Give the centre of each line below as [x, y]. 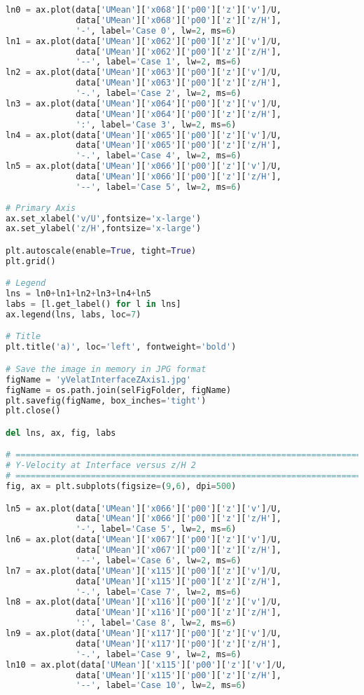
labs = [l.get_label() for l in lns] [93, 304]
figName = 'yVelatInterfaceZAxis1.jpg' [98, 379]
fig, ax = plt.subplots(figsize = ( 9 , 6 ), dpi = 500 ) [121, 487]
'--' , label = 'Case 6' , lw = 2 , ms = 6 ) [159, 560]
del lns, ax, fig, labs [61, 433]
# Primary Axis [41, 208]
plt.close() [33, 411]
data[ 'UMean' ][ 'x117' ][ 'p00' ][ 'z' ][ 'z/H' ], [178, 644]
